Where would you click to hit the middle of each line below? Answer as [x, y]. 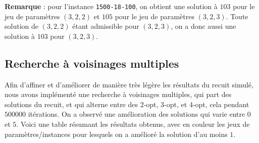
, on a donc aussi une [203, 26]
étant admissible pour [106, 26]
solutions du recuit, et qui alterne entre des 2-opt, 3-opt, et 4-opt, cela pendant [127, 104]
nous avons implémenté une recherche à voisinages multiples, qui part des [118, 94]
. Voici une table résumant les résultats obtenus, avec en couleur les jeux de [133, 124]
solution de [21, 26]
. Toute [237, 16]
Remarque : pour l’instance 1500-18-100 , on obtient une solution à [111, 6]
